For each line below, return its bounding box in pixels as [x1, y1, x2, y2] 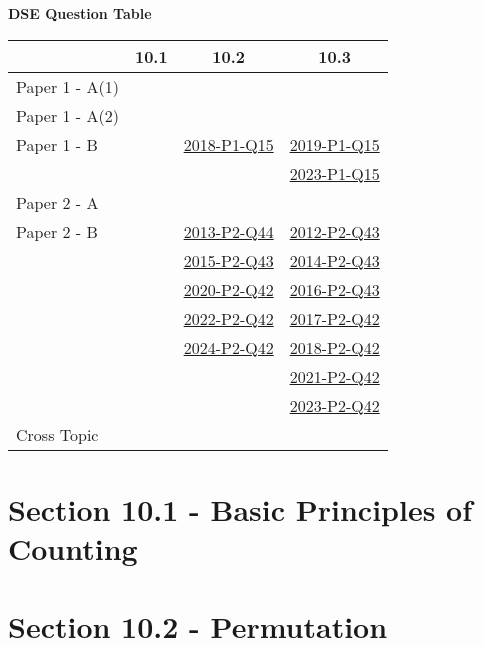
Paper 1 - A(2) [16, 103, 119, 127]
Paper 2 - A [16, 190, 99, 214]
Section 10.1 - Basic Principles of [8, 488, 473, 529]
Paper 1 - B [16, 132, 98, 156]
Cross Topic [16, 422, 99, 446]
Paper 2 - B [16, 219, 98, 243]
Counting [8, 527, 138, 568]
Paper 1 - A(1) [16, 74, 119, 98]
